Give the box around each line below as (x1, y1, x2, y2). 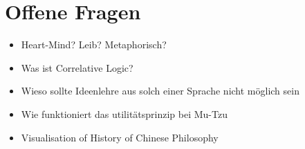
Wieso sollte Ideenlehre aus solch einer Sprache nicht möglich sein (21, 83, 299, 98)
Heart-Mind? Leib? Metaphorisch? (21, 37, 167, 52)
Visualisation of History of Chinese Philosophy (21, 130, 219, 144)
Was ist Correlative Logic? (21, 60, 133, 74)
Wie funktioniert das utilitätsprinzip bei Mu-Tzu (21, 106, 228, 121)
